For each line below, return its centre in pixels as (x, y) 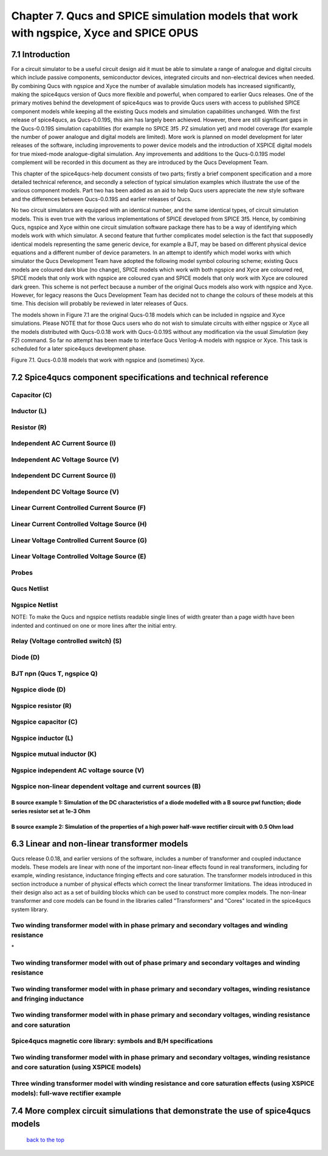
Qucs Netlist (30, 589)
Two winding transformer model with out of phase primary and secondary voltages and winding (155, 962)
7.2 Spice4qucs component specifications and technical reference (140, 377)
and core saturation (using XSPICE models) (76, 1067)
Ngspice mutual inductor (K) (54, 754)
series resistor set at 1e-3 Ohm (51, 811)
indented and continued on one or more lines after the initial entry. (94, 625)
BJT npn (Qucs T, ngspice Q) (55, 673)
